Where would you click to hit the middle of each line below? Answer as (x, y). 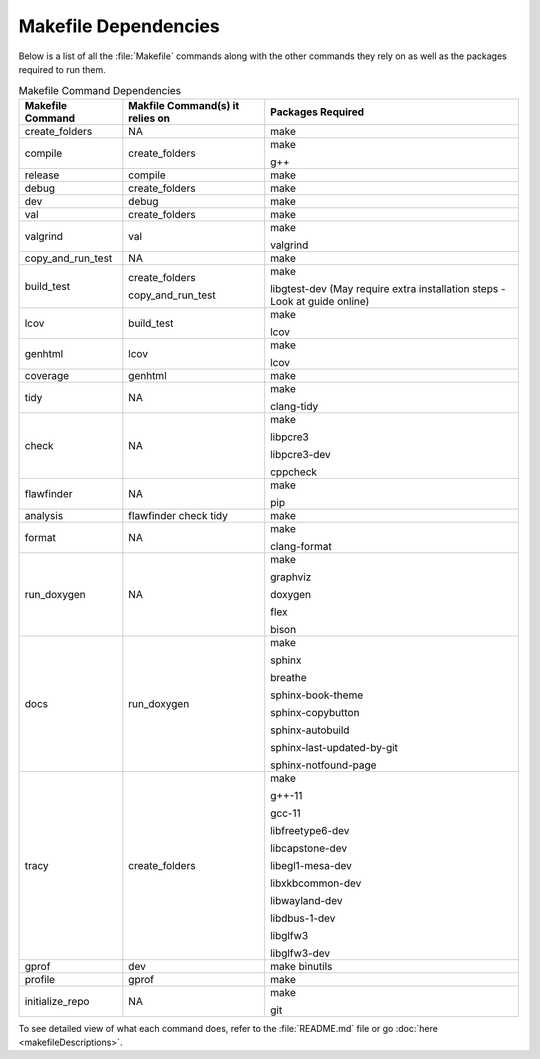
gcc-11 (285, 813)
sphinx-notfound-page (323, 765)
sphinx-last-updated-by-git (334, 747)
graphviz (291, 577)
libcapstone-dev (309, 848)
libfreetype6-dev (310, 830)
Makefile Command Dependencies (100, 90)
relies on (149, 118)
